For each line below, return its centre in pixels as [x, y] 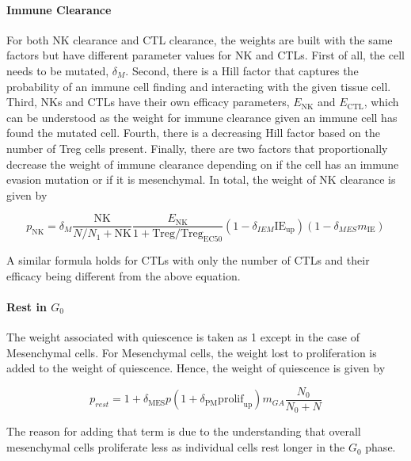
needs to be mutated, [58, 70]
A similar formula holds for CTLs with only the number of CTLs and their [188, 260]
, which [381, 102]
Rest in [27, 306]
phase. [381, 447]
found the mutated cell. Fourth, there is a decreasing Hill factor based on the [193, 133]
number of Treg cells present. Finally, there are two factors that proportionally [197, 148]
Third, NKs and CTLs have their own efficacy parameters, [148, 102]
